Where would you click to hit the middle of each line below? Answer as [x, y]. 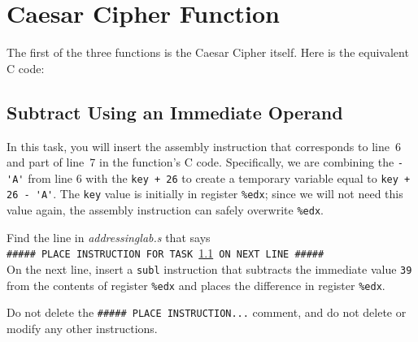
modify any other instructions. [82, 328]
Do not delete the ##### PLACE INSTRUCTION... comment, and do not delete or [207, 312]
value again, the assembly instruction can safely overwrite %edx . [165, 210]
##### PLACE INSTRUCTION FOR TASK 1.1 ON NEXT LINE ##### [165, 253]
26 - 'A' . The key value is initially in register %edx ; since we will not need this [205, 194]
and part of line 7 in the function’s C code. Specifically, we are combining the [200, 162]
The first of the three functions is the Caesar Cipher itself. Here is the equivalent [208, 52]
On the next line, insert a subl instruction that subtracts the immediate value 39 [209, 268]
